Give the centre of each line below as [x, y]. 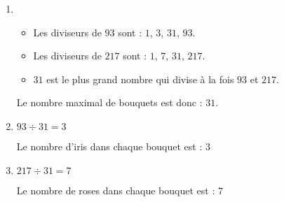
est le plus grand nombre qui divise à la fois [140, 79]
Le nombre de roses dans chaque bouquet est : [116, 190]
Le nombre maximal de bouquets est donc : [109, 102]
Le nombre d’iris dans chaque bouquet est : [109, 146]
